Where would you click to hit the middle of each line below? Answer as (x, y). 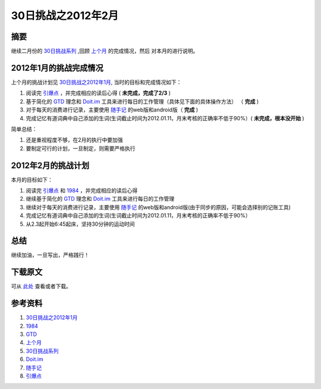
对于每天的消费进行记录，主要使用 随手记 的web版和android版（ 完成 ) (112, 110)
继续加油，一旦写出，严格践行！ (50, 255)
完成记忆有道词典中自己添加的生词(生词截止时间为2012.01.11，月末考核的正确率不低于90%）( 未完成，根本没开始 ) (165, 118)
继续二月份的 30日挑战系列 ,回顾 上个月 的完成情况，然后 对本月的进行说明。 (105, 51)
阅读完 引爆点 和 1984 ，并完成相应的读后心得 (82, 190)
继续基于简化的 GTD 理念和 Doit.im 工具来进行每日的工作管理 (100, 199)
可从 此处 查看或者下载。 (41, 287)
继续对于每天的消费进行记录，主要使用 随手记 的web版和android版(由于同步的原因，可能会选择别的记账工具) (158, 207)
